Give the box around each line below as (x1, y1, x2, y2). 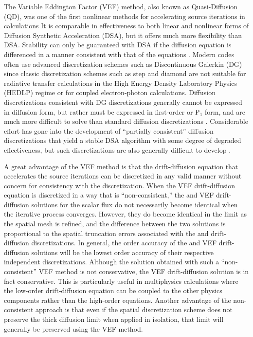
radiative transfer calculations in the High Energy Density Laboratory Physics (4, 78, 237, 88)
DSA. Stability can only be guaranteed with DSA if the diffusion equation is (4, 40, 232, 50)
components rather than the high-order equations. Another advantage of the (4, 295, 231, 305)
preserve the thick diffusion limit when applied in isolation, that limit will (4, 314, 224, 324)
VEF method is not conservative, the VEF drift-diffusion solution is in (38, 266, 249, 277)
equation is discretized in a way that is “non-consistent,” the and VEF (4, 190, 214, 200)
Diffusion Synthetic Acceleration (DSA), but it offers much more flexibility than (4, 30, 242, 40)
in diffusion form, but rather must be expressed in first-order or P (4, 106, 200, 117)
